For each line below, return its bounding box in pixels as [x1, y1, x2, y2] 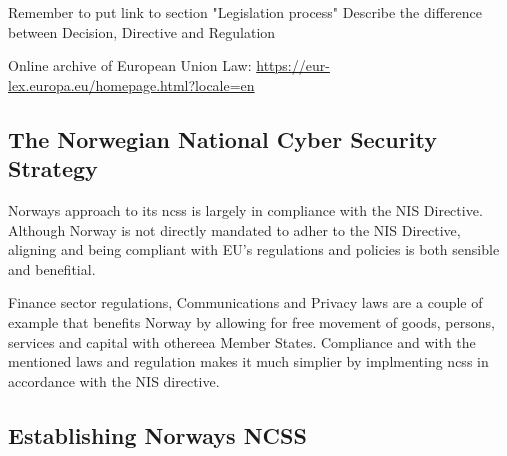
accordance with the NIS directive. [8, 370, 220, 391]
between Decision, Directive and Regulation [8, 21, 276, 42]
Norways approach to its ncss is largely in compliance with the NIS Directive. [8, 199, 483, 220]
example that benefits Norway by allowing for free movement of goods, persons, [8, 311, 495, 332]
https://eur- [256, 55, 330, 76]
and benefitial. [8, 258, 96, 279]
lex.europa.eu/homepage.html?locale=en [8, 74, 255, 95]
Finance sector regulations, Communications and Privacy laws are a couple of [8, 292, 483, 313]
